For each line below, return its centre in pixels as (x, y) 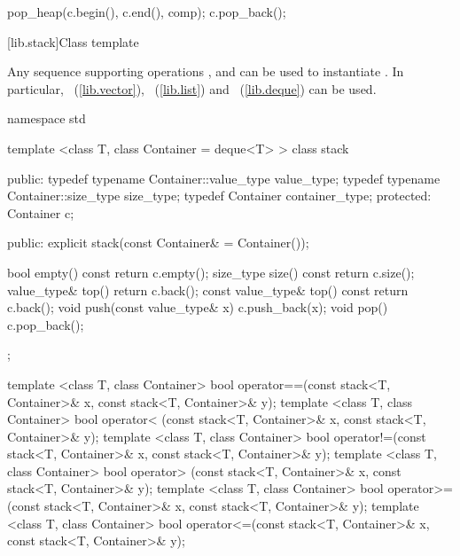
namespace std (47, 118)
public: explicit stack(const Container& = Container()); (158, 243)
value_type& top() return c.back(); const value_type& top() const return (208, 290)
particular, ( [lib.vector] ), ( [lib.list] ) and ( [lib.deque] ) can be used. (192, 88)
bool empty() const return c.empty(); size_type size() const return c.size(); (211, 272)
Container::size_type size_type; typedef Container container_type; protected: (219, 196)
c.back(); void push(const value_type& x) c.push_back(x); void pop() (198, 307)
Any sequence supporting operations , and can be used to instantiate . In (206, 71)
